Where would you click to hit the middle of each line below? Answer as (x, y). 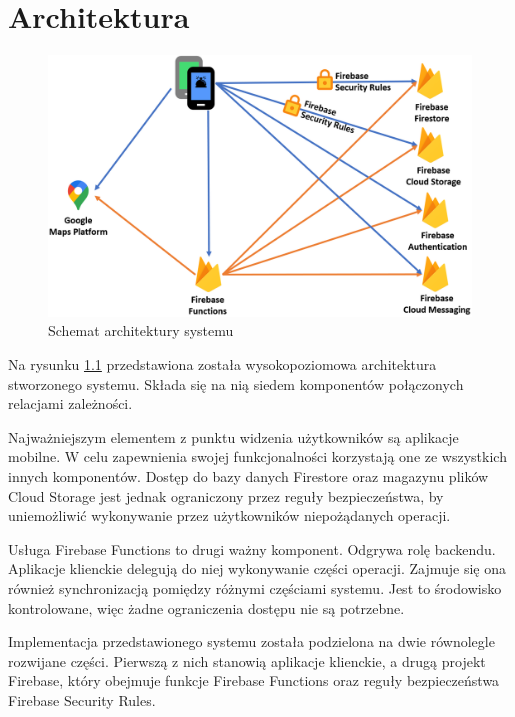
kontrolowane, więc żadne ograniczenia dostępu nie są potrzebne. (206, 607)
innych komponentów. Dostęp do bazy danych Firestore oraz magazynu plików (248, 475)
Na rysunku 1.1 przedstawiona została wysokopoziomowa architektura (222, 364)
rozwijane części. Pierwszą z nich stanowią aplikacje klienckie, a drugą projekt (247, 660)
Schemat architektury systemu (141, 330)
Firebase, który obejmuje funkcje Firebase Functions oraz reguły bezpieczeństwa (254, 680)
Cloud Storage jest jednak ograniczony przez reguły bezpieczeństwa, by (226, 495)
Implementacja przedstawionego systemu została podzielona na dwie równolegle (251, 641)
